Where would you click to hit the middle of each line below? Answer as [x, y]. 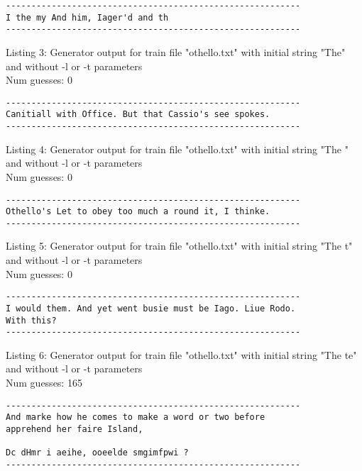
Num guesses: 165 [44, 383]
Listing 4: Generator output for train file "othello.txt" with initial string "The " [177, 149]
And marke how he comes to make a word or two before [136, 417]
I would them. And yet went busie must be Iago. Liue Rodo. [151, 308]
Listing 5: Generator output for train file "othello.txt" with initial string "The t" [179, 246]
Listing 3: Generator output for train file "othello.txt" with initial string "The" [176, 51]
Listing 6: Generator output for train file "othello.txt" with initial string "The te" [181, 354]
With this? [31, 320]
